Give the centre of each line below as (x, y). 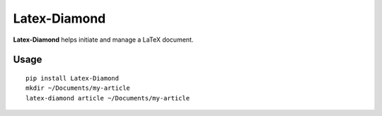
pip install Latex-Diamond (73, 78)
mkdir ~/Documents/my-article (78, 88)
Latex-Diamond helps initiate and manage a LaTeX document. (103, 40)
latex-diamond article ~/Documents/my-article (108, 98)
